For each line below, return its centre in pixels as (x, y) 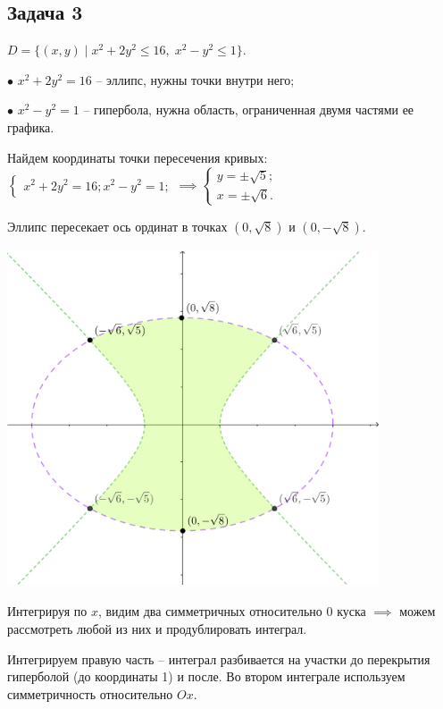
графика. (31, 127)
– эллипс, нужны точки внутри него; (195, 79)
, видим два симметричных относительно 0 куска (232, 611)
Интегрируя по (47, 611)
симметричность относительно (90, 693)
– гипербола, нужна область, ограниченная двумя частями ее (249, 110)
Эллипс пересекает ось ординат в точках (117, 226)
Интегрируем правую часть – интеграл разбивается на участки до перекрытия (219, 658)
